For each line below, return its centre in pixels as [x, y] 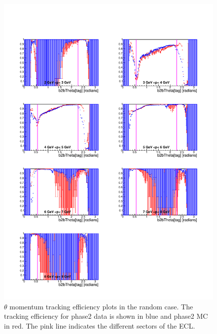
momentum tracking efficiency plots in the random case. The [101, 306]
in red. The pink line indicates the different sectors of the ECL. [100, 325]
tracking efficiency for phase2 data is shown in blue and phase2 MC [106, 316]
